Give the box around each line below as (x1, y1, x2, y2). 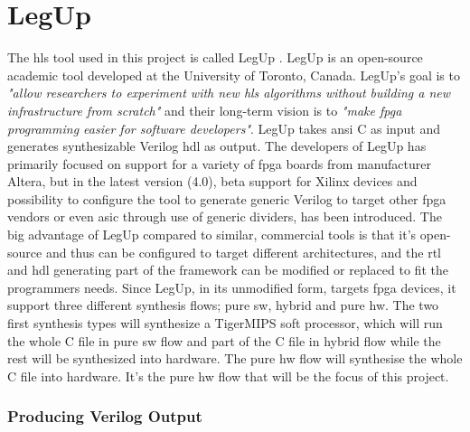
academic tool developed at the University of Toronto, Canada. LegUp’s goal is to (7, 65, 460, 84)
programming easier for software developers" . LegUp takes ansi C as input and (7, 118, 441, 137)
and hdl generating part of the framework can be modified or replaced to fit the (7, 260, 448, 279)
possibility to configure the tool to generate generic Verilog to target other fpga (7, 189, 446, 208)
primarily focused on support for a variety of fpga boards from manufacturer (7, 154, 431, 173)
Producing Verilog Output (7, 405, 202, 427)
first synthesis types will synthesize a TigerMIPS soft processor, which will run (7, 314, 443, 333)
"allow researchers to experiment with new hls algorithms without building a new (7, 83, 450, 102)
